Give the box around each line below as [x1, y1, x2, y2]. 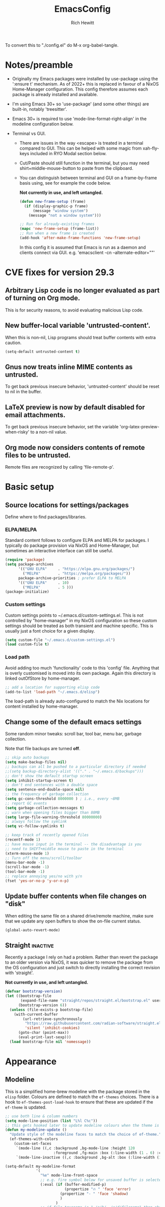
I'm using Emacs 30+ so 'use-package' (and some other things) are [12, 101, 149, 107]
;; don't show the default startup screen [5, 773, 93, 778]
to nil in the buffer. [5, 389, 42, 395]
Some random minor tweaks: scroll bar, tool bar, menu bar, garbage [5, 731, 142, 737]
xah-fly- [142, 145, 160, 151]
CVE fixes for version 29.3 [5, 267, 114, 278]
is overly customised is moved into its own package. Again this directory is [5, 670, 156, 676]
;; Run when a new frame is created [19, 231, 95, 236]
